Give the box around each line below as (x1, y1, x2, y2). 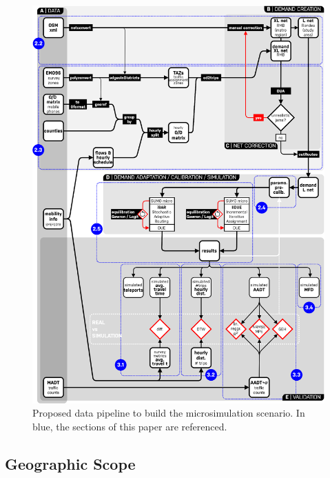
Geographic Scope (5, 452, 136, 474)
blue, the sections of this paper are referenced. (32, 419, 227, 433)
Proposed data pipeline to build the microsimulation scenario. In (32, 406, 305, 420)
